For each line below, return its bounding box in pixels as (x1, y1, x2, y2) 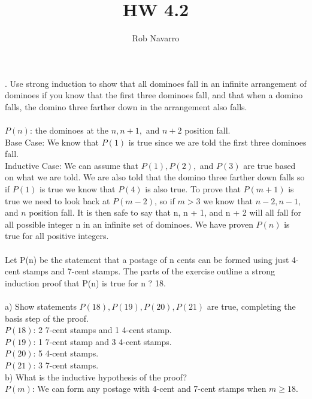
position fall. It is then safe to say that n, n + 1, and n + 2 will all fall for (29, 206, 301, 219)
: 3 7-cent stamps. (33, 358, 99, 371)
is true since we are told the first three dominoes (128, 135, 307, 148)
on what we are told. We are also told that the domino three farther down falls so (5, 171, 305, 183)
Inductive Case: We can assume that (5, 159, 139, 171)
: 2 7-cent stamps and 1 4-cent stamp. (33, 324, 172, 336)
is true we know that (39, 183, 116, 195)
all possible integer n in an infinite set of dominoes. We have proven (5, 217, 253, 230)
